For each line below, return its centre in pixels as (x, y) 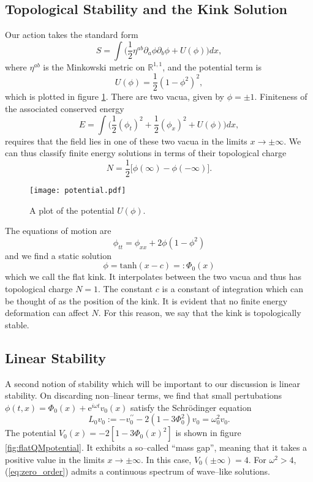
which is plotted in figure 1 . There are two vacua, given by (115, 96)
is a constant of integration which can (232, 288)
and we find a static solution (58, 255)
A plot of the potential (72, 210)
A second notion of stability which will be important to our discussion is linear (153, 383)
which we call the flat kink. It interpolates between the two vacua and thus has (153, 277)
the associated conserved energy (65, 109)
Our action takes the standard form (72, 35)
